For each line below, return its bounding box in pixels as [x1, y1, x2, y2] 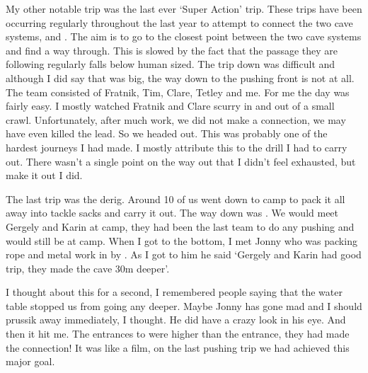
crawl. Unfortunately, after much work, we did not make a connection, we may [6, 112, 346, 127]
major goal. [6, 354, 55, 369]
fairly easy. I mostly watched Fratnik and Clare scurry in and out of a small [6, 98, 335, 113]
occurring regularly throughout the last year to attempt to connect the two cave [6, 15, 353, 30]
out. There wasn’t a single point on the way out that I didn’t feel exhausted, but [6, 154, 356, 168]
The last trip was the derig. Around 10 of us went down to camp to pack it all [6, 191, 345, 206]
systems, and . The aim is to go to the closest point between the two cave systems [6, 29, 362, 44]
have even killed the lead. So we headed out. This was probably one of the [6, 126, 328, 141]
